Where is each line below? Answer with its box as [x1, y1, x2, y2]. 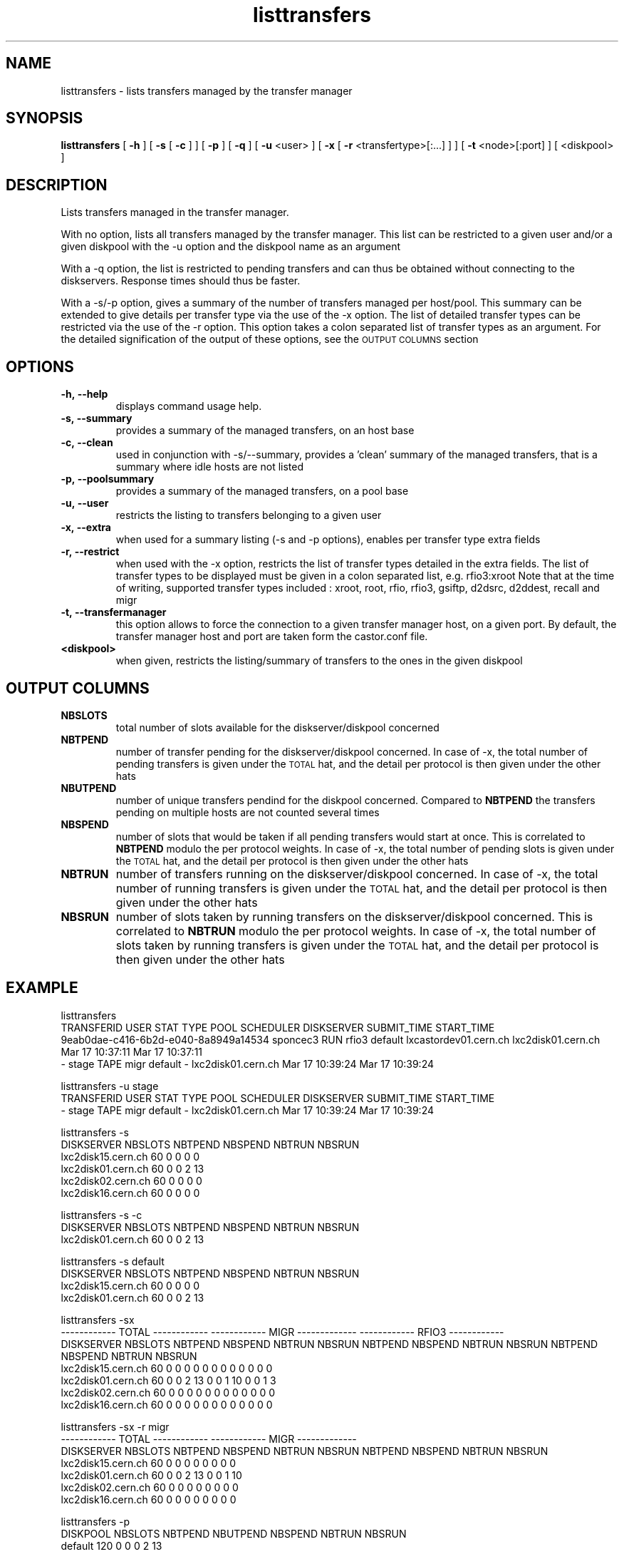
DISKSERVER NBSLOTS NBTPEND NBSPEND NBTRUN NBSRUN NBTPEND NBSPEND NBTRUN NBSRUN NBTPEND [61, 1337, 598, 1350]
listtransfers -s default [61, 1255, 165, 1267]
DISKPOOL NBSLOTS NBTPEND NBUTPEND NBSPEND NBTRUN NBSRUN [61, 1527, 407, 1540]
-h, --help [61, 388, 108, 401]
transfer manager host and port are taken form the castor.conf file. [115, 630, 428, 643]
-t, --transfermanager [61, 606, 167, 619]
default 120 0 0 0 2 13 [61, 1539, 162, 1552]
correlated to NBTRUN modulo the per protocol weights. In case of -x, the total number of [115, 923, 596, 938]
